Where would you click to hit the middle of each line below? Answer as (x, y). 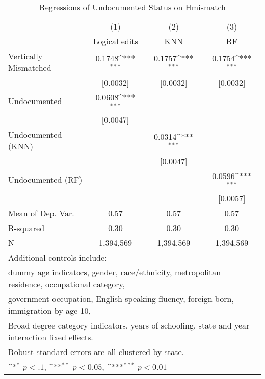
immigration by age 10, (49, 310)
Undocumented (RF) (45, 180)
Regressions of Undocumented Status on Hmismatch (132, 7)
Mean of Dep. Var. (41, 213)
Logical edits (115, 41)
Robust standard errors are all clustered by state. (96, 351)
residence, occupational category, (67, 284)
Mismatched (30, 68)
